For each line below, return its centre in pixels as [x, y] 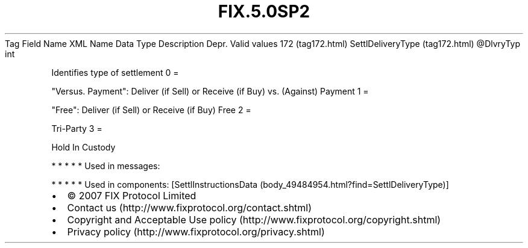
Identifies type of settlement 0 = [115, 72]
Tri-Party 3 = [77, 128]
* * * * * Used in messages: [106, 166]
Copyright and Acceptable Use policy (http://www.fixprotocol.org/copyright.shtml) [254, 219]
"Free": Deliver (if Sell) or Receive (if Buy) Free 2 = [151, 110]
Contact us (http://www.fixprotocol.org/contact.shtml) [190, 207]
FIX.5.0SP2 [264, 11]
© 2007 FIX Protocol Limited [132, 195]
